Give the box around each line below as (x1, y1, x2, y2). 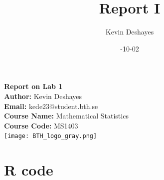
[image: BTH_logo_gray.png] (4, 132, 97, 140)
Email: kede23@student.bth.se (4, 100, 98, 111)
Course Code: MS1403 (4, 120, 78, 130)
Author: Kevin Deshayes (4, 90, 82, 101)
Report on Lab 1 (4, 81, 63, 91)
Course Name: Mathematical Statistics (4, 110, 129, 121)
